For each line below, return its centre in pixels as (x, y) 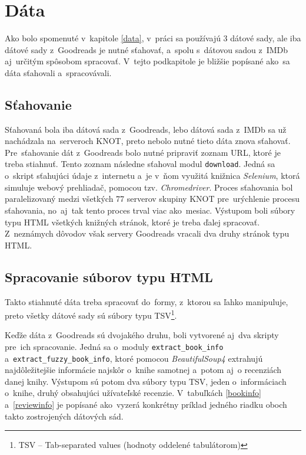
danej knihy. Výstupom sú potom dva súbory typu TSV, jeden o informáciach (146, 381)
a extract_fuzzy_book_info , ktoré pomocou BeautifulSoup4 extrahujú (134, 358)
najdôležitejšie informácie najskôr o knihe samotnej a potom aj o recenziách (143, 370)
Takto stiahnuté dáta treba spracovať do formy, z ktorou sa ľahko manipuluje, (147, 301)
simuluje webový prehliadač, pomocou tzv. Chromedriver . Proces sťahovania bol (149, 187)
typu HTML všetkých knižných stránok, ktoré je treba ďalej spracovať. (132, 222)
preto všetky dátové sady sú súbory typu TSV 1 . (91, 314)
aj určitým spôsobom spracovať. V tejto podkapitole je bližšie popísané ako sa (147, 61)
